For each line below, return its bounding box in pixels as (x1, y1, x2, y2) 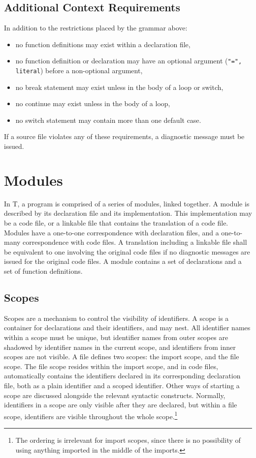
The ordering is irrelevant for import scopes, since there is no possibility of (15, 434, 241, 445)
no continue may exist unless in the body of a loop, (15, 98, 170, 109)
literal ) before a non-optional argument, (15, 65, 143, 76)
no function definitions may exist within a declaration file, (15, 39, 191, 49)
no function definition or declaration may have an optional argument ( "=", (15, 56, 242, 66)
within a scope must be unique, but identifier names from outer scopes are (4, 332, 228, 342)
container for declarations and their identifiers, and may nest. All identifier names (4, 322, 251, 333)
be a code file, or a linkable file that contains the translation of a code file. (4, 217, 228, 228)
